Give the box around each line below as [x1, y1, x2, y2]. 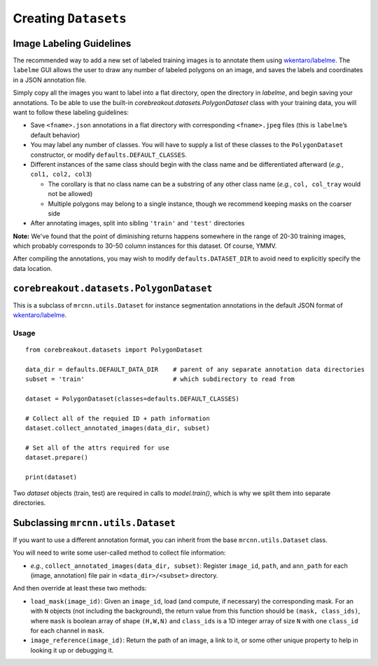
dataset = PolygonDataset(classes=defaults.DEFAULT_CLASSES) [25, 395, 239, 403]
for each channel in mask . [30, 627, 105, 635]
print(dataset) [25, 473, 78, 481]
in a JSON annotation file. [13, 76, 87, 84]
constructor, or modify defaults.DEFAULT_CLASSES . [30, 151, 187, 159]
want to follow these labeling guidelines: [13, 109, 129, 117]
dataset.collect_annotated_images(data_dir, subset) [25, 424, 210, 432]
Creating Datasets [13, 11, 127, 26]
